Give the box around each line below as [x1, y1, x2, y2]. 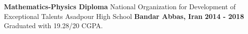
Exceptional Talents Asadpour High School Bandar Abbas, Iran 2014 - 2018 [4, 11, 244, 21]
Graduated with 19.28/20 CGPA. [4, 20, 103, 31]
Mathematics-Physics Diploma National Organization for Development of [4, 1, 236, 11]
